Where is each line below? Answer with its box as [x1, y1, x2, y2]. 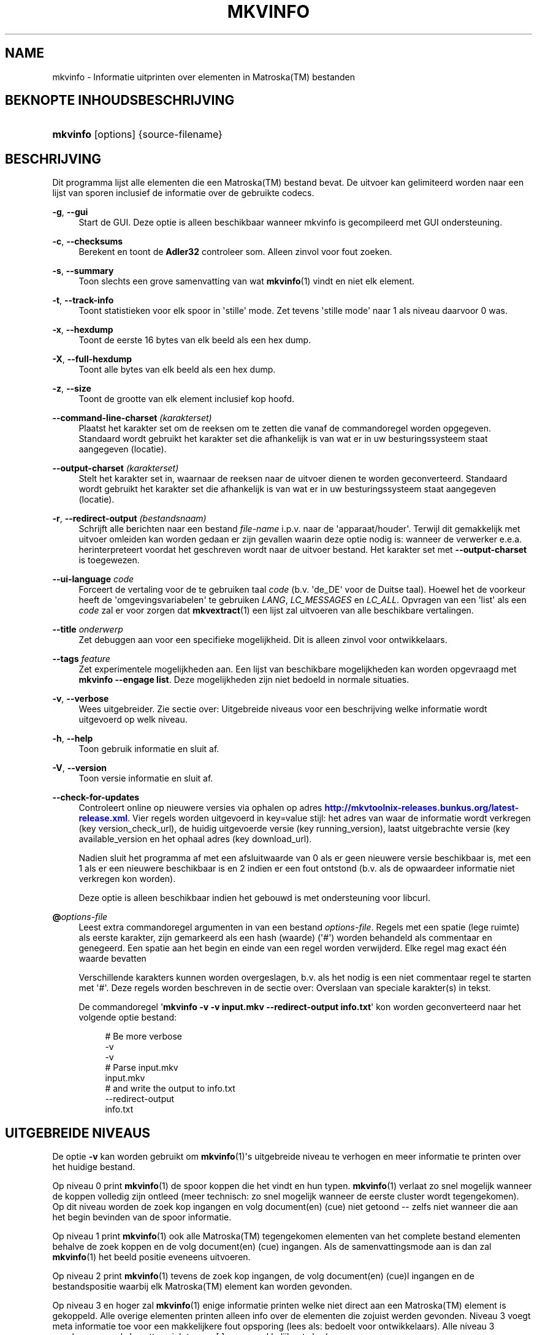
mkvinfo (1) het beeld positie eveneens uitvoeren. [52, 1252, 251, 1263]
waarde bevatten [78, 953, 147, 964]
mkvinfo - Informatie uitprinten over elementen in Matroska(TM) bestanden [52, 71, 356, 82]
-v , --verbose [52, 693, 109, 704]
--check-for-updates [52, 792, 140, 803]
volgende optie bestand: [78, 1012, 177, 1023]
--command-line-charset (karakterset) [52, 413, 212, 424]
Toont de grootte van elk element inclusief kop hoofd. [78, 394, 295, 405]
